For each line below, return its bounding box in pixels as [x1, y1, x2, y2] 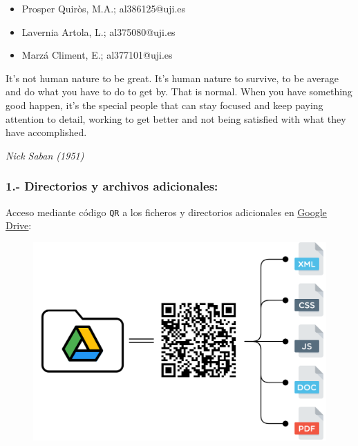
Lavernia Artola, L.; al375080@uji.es [21, 24, 176, 39]
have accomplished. [6, 125, 87, 139]
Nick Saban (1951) [6, 148, 84, 162]
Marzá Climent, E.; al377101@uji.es [21, 48, 173, 62]
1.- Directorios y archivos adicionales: [6, 177, 218, 195]
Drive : [6, 218, 32, 233]
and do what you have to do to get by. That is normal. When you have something [6, 84, 352, 99]
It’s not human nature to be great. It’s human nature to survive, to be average [6, 70, 339, 85]
